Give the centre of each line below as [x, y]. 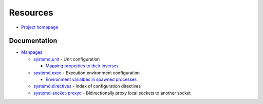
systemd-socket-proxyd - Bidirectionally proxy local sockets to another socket [112, 93]
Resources [31, 13]
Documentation [33, 41]
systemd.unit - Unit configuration [66, 59]
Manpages [32, 52]
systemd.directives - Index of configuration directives [87, 86]
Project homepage [40, 27]
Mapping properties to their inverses [82, 66]
